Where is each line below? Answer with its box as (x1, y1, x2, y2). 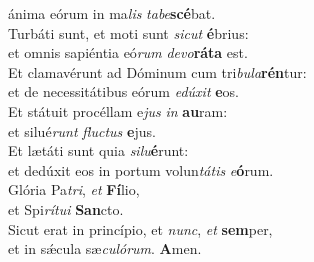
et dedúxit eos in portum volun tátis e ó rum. (8, 159, 274, 180)
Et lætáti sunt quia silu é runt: (8, 140, 189, 161)
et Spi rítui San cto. (8, 198, 124, 219)
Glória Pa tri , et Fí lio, (8, 179, 140, 200)
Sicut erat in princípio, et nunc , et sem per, (8, 218, 273, 239)
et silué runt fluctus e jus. (8, 120, 156, 141)
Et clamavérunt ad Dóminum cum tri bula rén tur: (8, 61, 307, 82)
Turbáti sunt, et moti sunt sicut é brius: (8, 22, 249, 43)
